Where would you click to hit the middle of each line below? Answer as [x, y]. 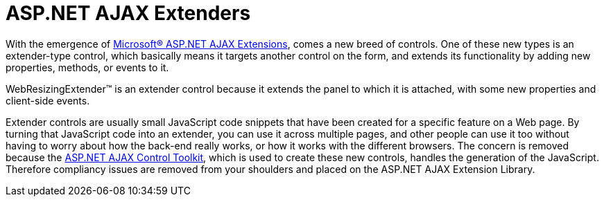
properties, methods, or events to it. [87, 67]
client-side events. [48, 100]
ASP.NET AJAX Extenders [128, 13]
